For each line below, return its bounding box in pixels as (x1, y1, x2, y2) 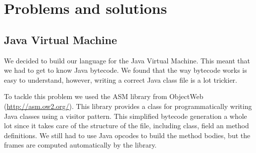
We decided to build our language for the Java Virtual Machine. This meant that (4, 55, 251, 65)
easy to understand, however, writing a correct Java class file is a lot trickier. (4, 74, 237, 85)
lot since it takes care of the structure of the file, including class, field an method (4, 120, 249, 131)
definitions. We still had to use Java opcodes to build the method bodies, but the (4, 130, 251, 140)
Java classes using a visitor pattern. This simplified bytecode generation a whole (4, 110, 247, 121)
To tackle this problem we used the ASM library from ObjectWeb (4, 91, 204, 102)
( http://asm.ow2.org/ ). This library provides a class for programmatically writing (4, 101, 252, 111)
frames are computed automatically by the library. (4, 140, 157, 150)
